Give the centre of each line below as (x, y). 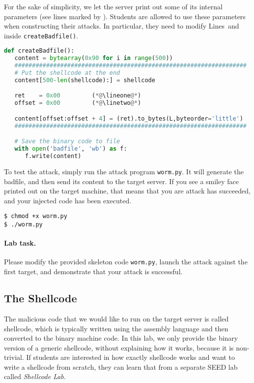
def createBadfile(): (39, 51)
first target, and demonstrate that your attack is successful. (93, 271)
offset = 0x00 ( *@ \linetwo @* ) (78, 103)
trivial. (14, 357)
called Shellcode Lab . (35, 376)
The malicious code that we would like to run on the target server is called (116, 318)
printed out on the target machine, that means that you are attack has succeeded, (127, 191)
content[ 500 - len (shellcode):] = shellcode (85, 80)
